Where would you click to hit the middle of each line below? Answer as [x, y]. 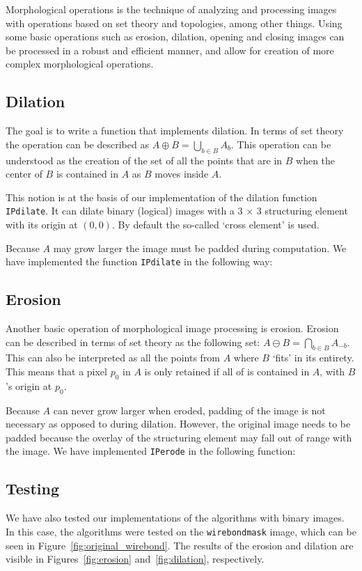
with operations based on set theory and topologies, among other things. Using [174, 23]
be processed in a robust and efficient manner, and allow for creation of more [170, 50]
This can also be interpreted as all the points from [113, 358]
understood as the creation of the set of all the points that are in [144, 160]
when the [316, 160]
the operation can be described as [77, 144]
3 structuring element [302, 211]
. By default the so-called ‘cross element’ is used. [215, 224]
